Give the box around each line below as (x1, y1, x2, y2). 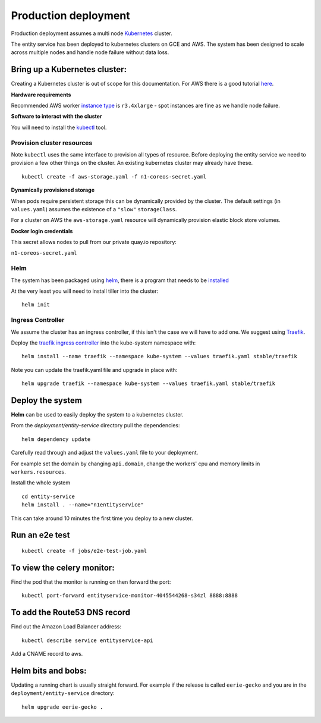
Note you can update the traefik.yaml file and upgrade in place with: (11, 366, 178, 373)
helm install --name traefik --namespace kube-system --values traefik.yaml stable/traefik (21, 353, 297, 360)
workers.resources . (11, 468, 67, 475)
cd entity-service (21, 493, 75, 500)
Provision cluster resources (11, 139, 93, 147)
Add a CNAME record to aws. (11, 650, 83, 657)
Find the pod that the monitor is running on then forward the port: (11, 578, 171, 586)
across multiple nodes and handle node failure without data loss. (11, 49, 169, 56)
